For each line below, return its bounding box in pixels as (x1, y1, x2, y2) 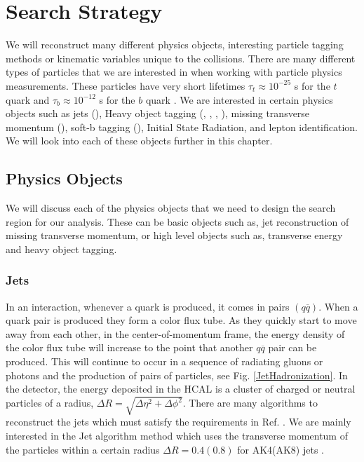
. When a (318, 299, 358, 313)
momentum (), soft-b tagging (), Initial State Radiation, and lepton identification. (6, 119, 358, 134)
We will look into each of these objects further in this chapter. (6, 133, 273, 148)
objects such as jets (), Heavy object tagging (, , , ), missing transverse (6, 106, 310, 121)
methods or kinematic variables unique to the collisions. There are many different (6, 50, 356, 65)
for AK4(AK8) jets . (237, 442, 324, 456)
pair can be (268, 340, 317, 355)
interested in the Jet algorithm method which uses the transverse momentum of (6, 428, 348, 442)
